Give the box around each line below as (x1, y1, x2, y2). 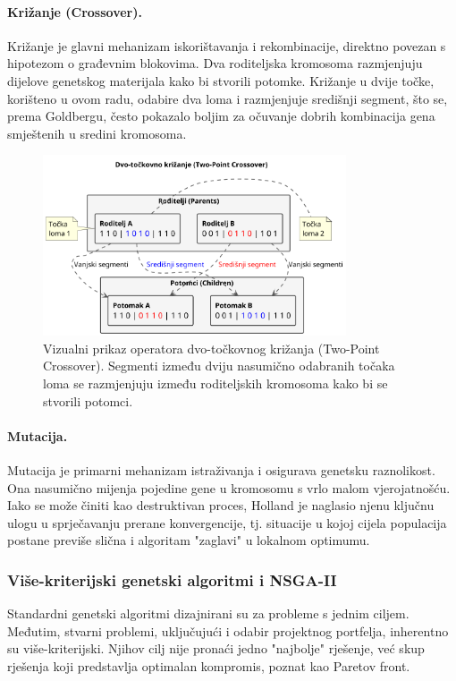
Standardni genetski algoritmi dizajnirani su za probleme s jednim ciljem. (7, 604, 410, 623)
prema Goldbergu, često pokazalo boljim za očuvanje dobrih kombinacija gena (7, 106, 435, 125)
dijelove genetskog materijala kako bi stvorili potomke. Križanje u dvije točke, (7, 71, 435, 89)
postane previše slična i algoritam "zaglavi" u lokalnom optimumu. (7, 531, 370, 549)
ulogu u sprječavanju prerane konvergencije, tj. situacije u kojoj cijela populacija (7, 513, 447, 532)
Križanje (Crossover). (7, 2, 142, 21)
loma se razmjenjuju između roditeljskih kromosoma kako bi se (43, 374, 388, 393)
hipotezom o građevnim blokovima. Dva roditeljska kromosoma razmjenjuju (7, 54, 423, 72)
